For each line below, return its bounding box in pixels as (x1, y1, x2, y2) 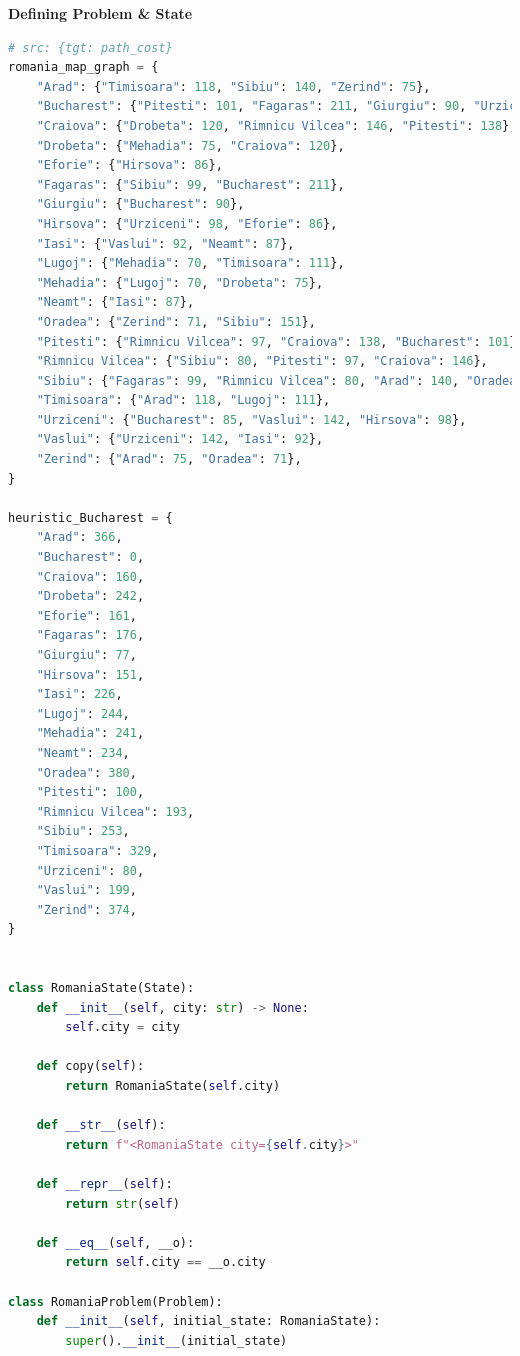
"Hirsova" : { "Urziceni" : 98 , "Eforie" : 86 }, (36, 216, 338, 231)
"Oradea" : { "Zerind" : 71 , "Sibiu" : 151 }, (36, 314, 316, 329)
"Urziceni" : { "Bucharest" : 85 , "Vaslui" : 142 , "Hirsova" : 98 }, (36, 412, 467, 427)
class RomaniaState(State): (8, 981, 195, 996)
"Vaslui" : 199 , (36, 883, 137, 898)
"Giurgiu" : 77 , (36, 648, 137, 662)
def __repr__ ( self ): (36, 1177, 173, 1192)
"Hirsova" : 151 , (36, 667, 145, 682)
